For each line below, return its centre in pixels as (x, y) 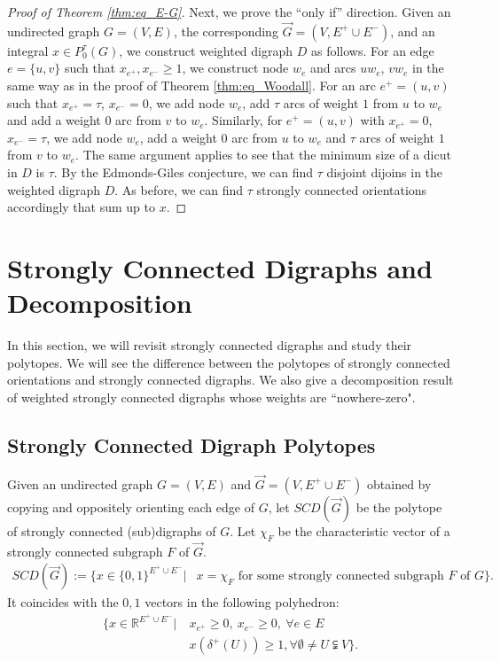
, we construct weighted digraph (206, 50)
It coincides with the (63, 601)
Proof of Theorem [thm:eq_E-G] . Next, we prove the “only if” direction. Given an (229, 12)
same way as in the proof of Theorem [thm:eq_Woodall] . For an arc (191, 85)
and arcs (333, 68)
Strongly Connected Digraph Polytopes (191, 444)
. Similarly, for (243, 120)
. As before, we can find (179, 189)
